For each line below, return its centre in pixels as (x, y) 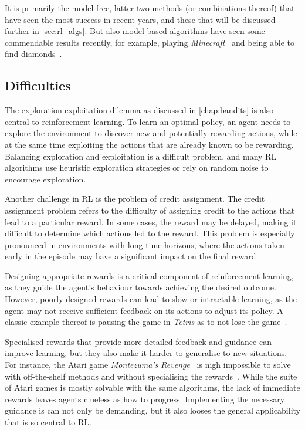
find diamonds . (33, 54)
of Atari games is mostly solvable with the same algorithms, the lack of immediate (152, 387)
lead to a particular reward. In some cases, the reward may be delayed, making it (151, 221)
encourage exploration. (45, 179)
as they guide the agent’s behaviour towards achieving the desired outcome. (140, 287)
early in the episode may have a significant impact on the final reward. (132, 256)
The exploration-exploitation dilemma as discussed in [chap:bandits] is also (139, 110)
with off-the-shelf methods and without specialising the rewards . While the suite (151, 376)
